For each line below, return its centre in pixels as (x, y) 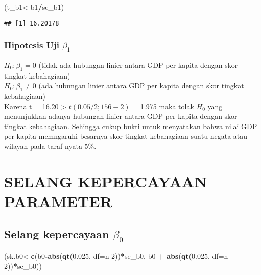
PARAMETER (58, 201)
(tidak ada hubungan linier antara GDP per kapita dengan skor (138, 65)
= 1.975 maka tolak (163, 106)
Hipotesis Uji (32, 45)
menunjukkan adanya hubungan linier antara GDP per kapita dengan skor (121, 116)
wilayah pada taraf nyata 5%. (50, 146)
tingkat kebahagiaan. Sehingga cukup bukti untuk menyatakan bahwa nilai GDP (131, 126)
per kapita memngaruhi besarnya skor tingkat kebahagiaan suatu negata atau (126, 136)
